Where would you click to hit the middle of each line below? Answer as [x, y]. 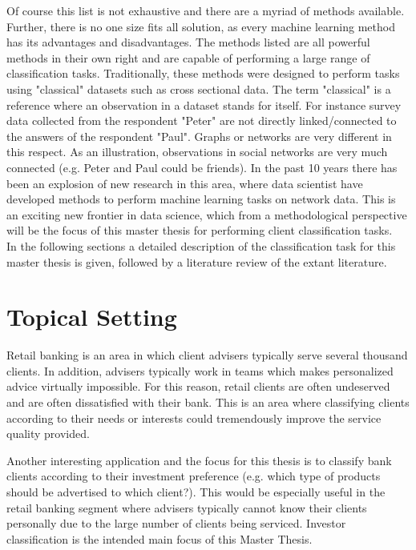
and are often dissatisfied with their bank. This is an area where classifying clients [208, 402]
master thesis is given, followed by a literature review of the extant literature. [197, 261]
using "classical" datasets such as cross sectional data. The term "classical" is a [199, 88]
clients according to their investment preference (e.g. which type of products [194, 476]
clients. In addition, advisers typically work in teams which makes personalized [200, 370]
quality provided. [48, 434]
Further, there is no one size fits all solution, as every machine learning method [201, 26]
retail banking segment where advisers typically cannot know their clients [187, 507]
